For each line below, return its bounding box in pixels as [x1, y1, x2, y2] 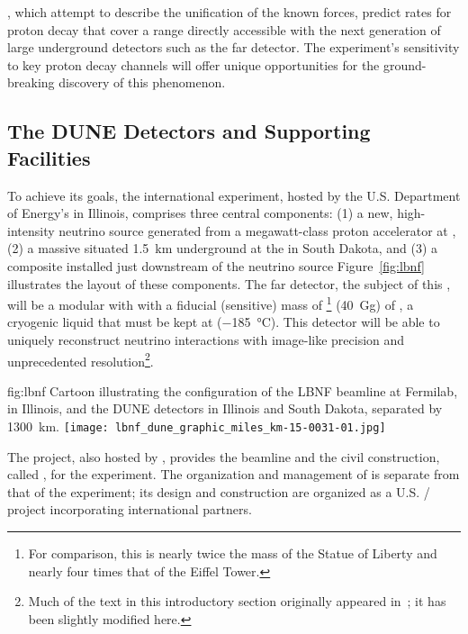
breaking [7, 73, 55, 92]
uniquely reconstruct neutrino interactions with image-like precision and [7, 330, 405, 349]
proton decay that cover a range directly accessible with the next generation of [7, 20, 441, 39]
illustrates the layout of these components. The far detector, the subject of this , [7, 274, 451, 293]
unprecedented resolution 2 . [7, 349, 154, 370]
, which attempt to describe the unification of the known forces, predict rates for [7, 3, 452, 21]
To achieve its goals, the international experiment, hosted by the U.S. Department [7, 186, 461, 204]
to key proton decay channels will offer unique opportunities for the [7, 55, 380, 74]
